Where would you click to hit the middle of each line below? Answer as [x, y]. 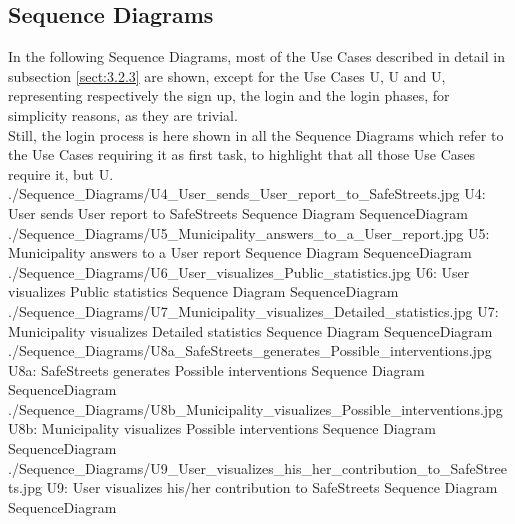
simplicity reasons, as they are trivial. [123, 114]
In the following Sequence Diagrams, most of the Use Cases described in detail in [256, 56]
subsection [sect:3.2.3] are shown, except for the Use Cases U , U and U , [227, 75]
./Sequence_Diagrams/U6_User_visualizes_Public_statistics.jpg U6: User [239, 271]
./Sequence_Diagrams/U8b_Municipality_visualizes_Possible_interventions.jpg [255, 408]
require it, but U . [61, 173]
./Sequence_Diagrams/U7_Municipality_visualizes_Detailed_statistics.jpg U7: [253, 310]
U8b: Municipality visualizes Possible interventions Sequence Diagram [222, 428]
